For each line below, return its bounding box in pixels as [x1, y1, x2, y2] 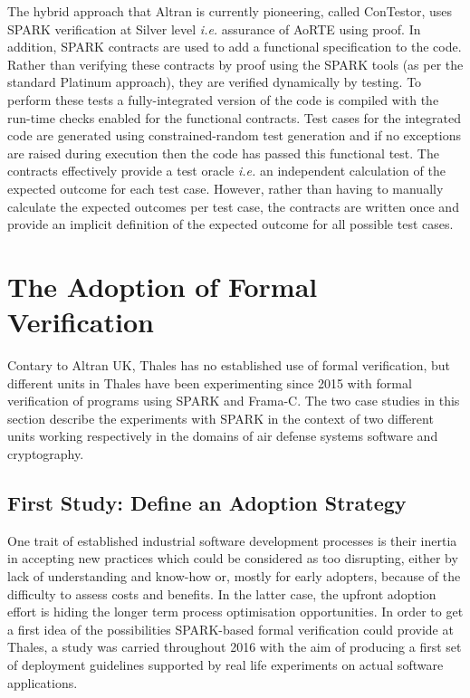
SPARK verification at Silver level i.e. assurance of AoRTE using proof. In [7, 19, 421, 38]
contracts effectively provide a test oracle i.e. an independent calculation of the [7, 161, 446, 180]
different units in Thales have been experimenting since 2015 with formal [7, 373, 412, 392]
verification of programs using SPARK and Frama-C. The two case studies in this [7, 391, 460, 410]
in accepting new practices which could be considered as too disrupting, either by [7, 549, 458, 568]
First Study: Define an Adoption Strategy [7, 488, 407, 516]
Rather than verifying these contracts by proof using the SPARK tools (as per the [7, 54, 464, 73]
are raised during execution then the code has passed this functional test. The [7, 143, 439, 162]
